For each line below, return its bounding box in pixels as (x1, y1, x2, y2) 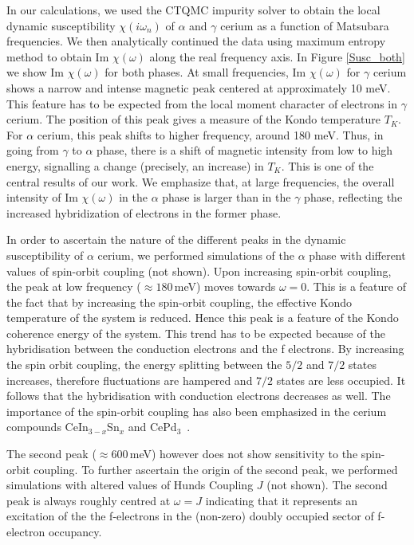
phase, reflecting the (304, 189, 403, 206)
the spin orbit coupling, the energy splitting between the (6, 356, 282, 373)
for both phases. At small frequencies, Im (104, 64, 306, 80)
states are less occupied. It (276, 371, 406, 388)
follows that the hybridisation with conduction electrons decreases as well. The (6, 387, 391, 404)
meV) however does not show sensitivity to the (129, 445, 358, 462)
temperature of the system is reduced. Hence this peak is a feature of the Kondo (6, 309, 399, 326)
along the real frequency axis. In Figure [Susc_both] (149, 48, 405, 65)
